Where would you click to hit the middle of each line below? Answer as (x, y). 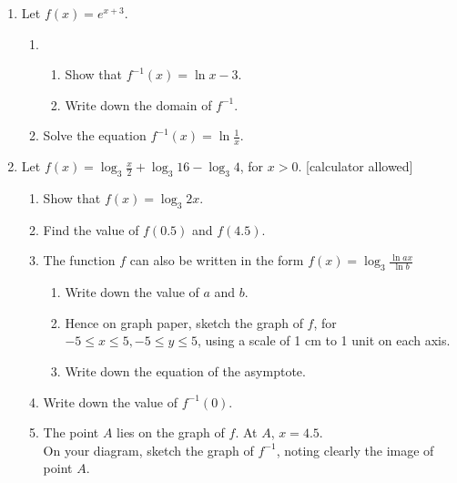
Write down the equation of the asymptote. (185, 370)
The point (71, 432)
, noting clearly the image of (355, 450)
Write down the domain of (138, 104)
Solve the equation (95, 135)
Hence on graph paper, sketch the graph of (184, 322)
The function (79, 260)
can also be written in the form (217, 260)
